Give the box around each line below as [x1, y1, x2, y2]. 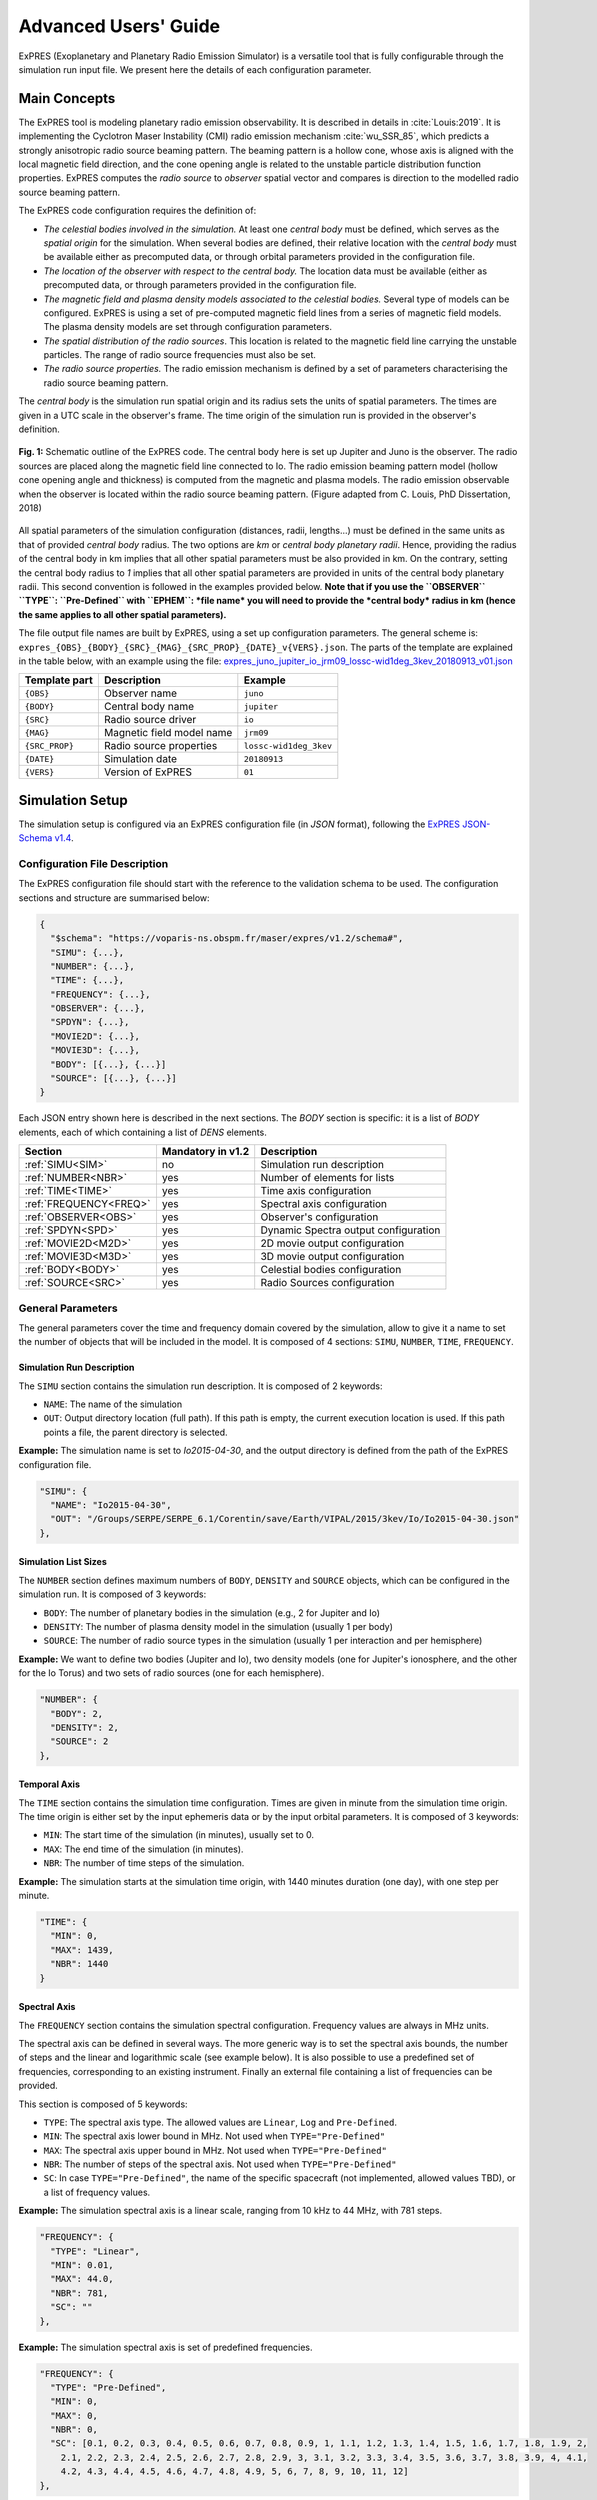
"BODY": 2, [50, 1708, 104, 1719]
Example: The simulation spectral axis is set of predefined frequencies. [18, 2341, 313, 2353]
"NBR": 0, [50, 2424, 99, 2435]
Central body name [103, 700, 195, 714]
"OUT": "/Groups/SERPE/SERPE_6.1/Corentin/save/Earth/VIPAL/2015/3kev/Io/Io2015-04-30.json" [50, 1513, 520, 1525]
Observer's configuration [260, 1210, 379, 1224]
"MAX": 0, [50, 2410, 99, 2421]
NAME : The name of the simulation [43, 1398, 183, 1410]
